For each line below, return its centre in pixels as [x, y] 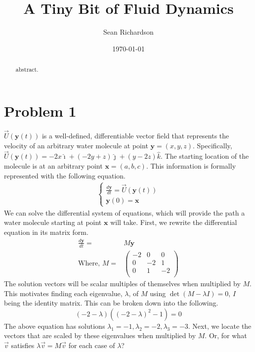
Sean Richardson [128, 32]
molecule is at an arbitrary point [53, 165]
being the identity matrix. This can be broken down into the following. [111, 303]
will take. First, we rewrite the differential [174, 222]
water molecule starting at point [53, 222]
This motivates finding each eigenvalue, [63, 293]
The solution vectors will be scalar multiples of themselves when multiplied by [122, 283]
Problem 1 [40, 110]
